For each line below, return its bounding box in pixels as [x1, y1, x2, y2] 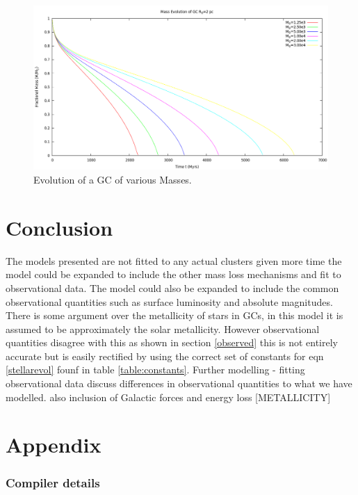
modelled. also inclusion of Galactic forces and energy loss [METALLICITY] [6, 389, 331, 404]
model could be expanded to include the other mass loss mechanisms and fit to [6, 267, 341, 282]
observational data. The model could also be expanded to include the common [6, 280, 339, 295]
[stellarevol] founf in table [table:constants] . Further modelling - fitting [6, 362, 305, 377]
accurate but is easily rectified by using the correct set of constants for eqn [6, 348, 324, 363]
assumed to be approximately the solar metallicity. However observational [6, 321, 320, 336]
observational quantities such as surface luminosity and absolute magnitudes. [6, 294, 333, 309]
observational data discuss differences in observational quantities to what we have [6, 376, 352, 391]
